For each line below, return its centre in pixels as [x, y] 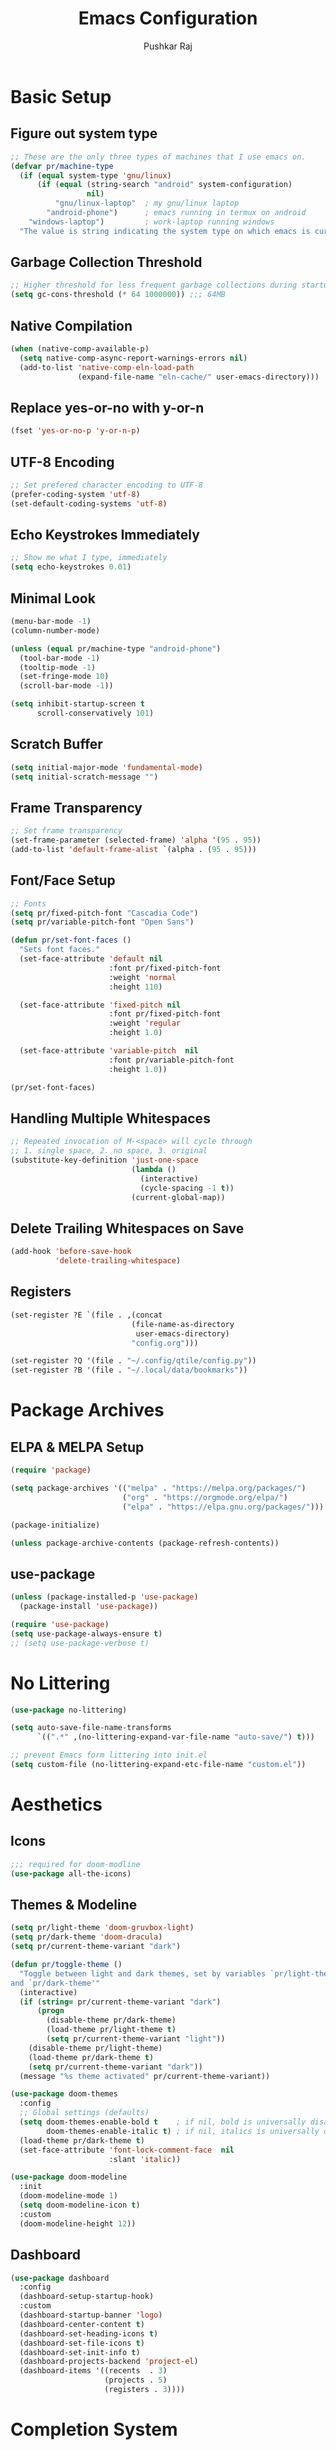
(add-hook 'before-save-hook [71, 1252]
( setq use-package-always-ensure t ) [86, 1633]
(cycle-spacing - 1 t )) [187, 1188]
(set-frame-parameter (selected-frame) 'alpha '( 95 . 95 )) [136, 840]
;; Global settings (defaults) [84, 2113]
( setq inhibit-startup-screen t [77, 704]
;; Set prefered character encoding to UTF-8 [106, 485]
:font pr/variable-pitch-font [171, 1060]
